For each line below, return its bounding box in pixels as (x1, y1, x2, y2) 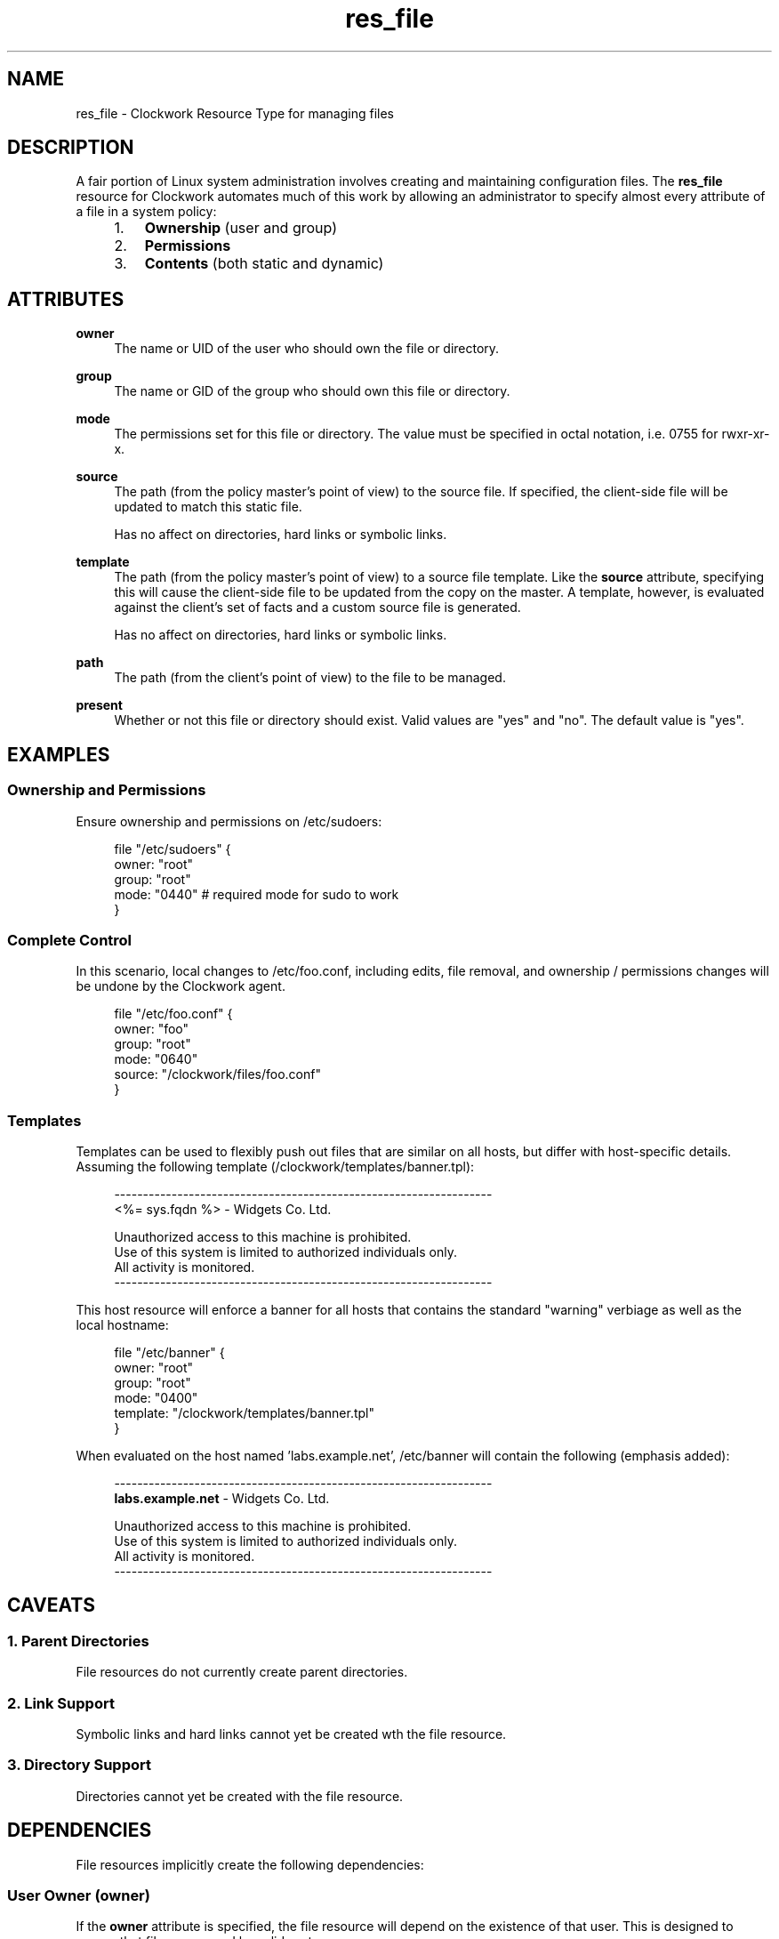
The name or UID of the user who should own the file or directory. (114, 341, 500, 357)
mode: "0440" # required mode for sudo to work (114, 886, 399, 902)
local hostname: (76, 1317, 169, 1332)
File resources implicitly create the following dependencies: (76, 1856, 424, 1872)
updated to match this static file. (114, 499, 302, 515)
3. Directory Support (7, 1756, 151, 1774)
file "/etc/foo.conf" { (114, 1006, 233, 1022)
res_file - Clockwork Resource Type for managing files (76, 105, 394, 121)
